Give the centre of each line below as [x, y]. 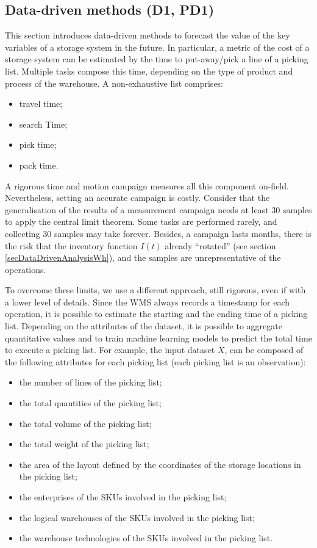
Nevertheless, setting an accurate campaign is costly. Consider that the [137, 198]
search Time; [43, 124]
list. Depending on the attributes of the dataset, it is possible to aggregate [144, 326]
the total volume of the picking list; [85, 423]
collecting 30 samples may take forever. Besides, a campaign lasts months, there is [158, 233]
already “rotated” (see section [220, 245]
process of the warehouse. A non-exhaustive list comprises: [114, 83]
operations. [26, 269]
